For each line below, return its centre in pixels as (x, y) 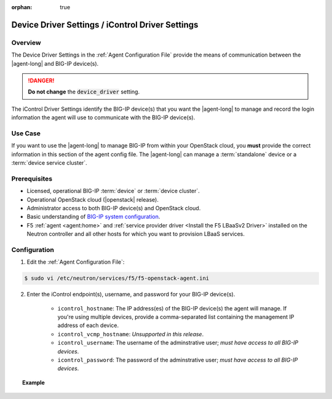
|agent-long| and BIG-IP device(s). (55, 63)
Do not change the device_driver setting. (84, 92)
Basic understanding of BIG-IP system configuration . (93, 217)
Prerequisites (32, 178)
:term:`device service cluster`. (49, 163)
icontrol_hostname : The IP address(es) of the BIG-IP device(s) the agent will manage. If (172, 308)
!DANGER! (41, 81)
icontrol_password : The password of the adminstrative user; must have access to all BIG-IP (178, 360)
